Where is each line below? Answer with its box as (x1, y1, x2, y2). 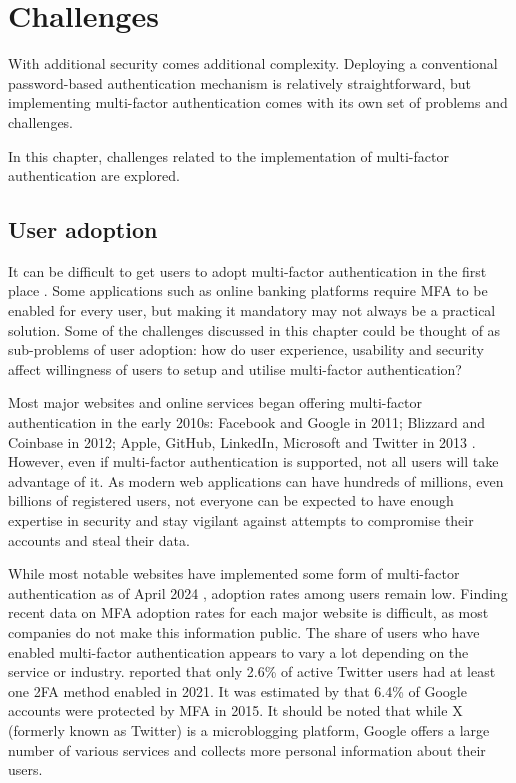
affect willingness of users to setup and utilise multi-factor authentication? (8, 358, 462, 379)
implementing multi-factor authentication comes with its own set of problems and (8, 92, 508, 113)
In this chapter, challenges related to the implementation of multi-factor (8, 145, 449, 166)
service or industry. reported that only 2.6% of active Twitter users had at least (8, 661, 496, 682)
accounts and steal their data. (8, 529, 190, 550)
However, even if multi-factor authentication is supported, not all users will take (8, 451, 499, 472)
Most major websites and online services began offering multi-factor (8, 392, 422, 413)
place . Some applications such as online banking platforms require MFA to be (8, 280, 488, 301)
